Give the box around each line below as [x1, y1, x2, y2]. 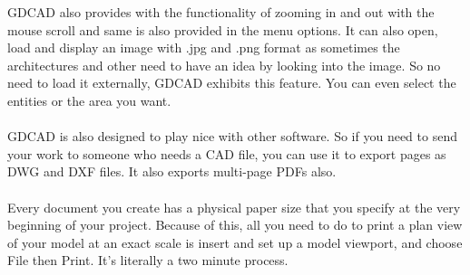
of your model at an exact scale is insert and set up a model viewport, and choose [7, 232, 463, 251]
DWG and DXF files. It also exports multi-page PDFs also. [7, 162, 337, 181]
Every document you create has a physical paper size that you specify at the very [7, 197, 461, 216]
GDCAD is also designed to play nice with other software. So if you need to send [7, 127, 457, 146]
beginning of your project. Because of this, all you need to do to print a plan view [7, 215, 463, 234]
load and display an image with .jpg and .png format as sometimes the [7, 38, 400, 57]
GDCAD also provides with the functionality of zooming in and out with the [7, 3, 435, 21]
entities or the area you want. [7, 90, 171, 109]
